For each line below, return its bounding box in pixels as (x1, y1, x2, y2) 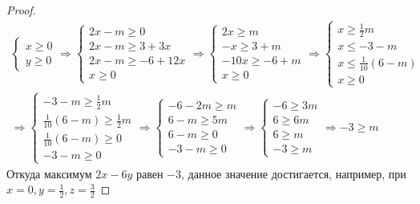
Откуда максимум (6, 165, 92, 182)
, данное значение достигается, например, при (181, 165, 406, 182)
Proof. (6, 2, 36, 18)
